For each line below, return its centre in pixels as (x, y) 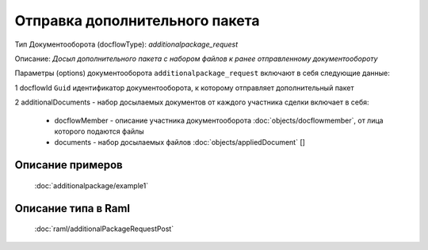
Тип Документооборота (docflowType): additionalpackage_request (126, 44)
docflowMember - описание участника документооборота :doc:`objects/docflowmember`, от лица (219, 120)
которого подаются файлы (99, 131)
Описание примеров (69, 165)
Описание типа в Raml (73, 208)
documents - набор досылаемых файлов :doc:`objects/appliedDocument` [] (180, 142)
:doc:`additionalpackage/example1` (92, 185)
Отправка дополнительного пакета (137, 21)
